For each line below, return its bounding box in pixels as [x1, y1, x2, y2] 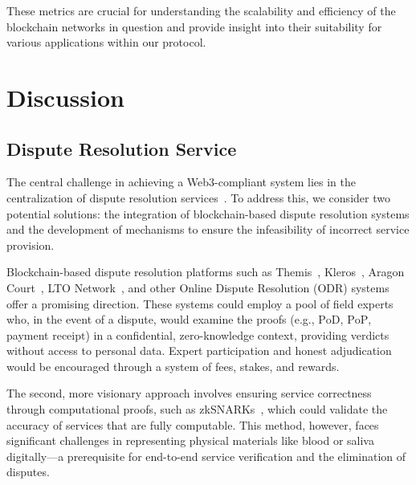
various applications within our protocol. [6, 34, 206, 51]
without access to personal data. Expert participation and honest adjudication [6, 342, 392, 359]
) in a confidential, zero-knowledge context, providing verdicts [85, 326, 389, 343]
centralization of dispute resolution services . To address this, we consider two [6, 189, 390, 206]
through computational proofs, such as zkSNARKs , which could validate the [6, 401, 388, 418]
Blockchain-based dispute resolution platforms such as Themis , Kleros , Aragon [6, 263, 405, 280]
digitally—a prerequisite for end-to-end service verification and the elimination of [6, 447, 406, 464]
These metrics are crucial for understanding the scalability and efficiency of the [6, 2, 396, 18]
